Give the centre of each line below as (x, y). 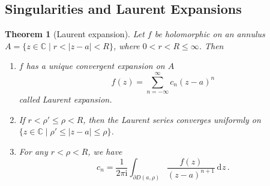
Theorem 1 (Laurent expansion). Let (75, 34)
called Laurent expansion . (65, 99)
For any (33, 151)
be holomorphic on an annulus (210, 34)
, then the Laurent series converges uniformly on (172, 119)
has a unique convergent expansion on (95, 66)
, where (126, 45)
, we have (105, 151)
